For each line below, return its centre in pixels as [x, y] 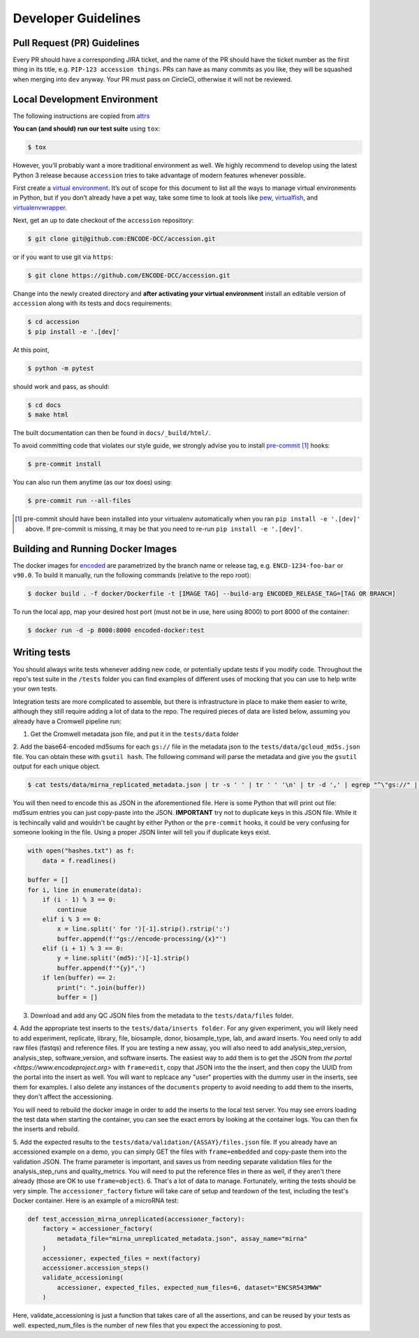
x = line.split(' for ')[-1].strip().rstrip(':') [144, 929]
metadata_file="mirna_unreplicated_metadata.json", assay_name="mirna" [182, 1238]
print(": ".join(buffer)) [101, 987]
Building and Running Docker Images [95, 549]
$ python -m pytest [61, 368]
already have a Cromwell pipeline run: [67, 721]
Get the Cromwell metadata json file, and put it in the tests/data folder [134, 734]
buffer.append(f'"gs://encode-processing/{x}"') [142, 939]
